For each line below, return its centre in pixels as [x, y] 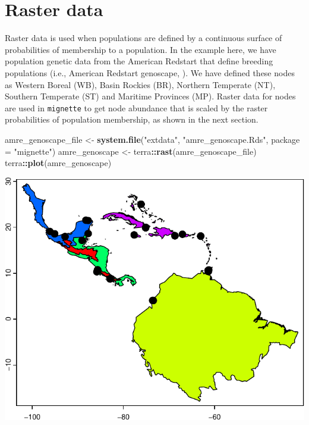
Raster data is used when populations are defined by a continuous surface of [144, 38]
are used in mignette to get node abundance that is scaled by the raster [136, 107]
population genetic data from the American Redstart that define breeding [139, 61]
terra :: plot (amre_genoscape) [58, 163]
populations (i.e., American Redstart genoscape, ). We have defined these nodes [150, 72]
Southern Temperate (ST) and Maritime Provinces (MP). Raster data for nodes [150, 96]
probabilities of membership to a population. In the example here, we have [141, 49]
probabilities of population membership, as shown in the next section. [132, 119]
